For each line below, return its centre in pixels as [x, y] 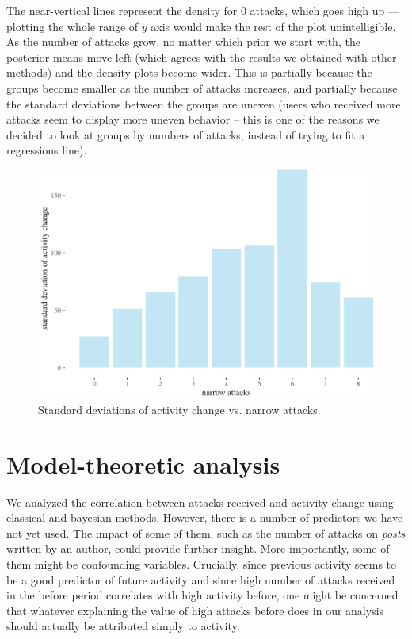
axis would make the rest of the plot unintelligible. [273, 26]
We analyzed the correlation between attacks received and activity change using [200, 502]
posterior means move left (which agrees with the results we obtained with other [202, 57]
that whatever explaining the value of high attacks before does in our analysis [195, 610]
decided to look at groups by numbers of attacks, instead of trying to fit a [186, 134]
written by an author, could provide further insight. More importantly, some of [198, 548]
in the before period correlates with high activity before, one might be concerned [202, 595]
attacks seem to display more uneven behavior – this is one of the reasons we [193, 119]
